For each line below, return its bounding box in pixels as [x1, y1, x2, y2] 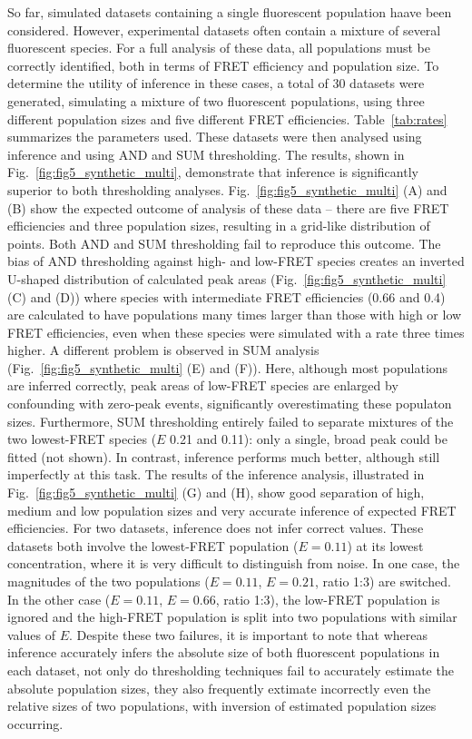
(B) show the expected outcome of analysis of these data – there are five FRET [7, 198, 449, 217]
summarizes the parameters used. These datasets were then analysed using [7, 127, 422, 146]
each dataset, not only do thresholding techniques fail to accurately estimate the [7, 660, 454, 679]
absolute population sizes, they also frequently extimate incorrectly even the [7, 678, 431, 697]
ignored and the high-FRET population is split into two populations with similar [7, 607, 457, 626]
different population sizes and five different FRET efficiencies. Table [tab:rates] [7, 109, 447, 128]
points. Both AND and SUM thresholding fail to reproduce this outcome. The [7, 233, 441, 252]
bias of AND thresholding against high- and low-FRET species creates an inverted [7, 251, 465, 271]
